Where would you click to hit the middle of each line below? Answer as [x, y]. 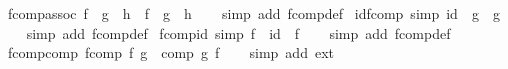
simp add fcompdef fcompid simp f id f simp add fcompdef [238, 32]
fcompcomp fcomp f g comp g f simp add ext [170, 52]
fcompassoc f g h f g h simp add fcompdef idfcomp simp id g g [253, 13]
